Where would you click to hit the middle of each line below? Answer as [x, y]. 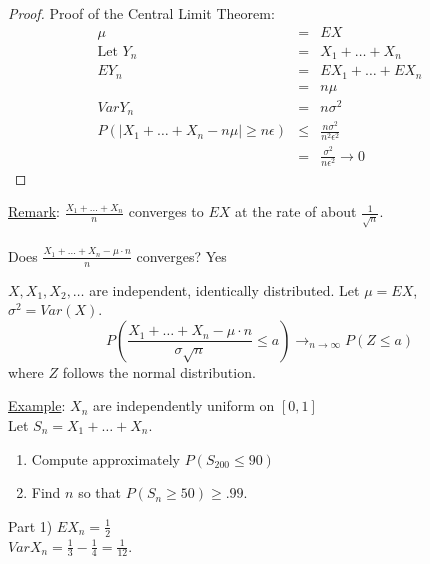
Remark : [34, 211]
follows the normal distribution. [159, 371]
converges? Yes [181, 255]
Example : [37, 405]
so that [99, 492]
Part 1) [30, 525]
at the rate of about [296, 211]
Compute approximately [106, 458]
